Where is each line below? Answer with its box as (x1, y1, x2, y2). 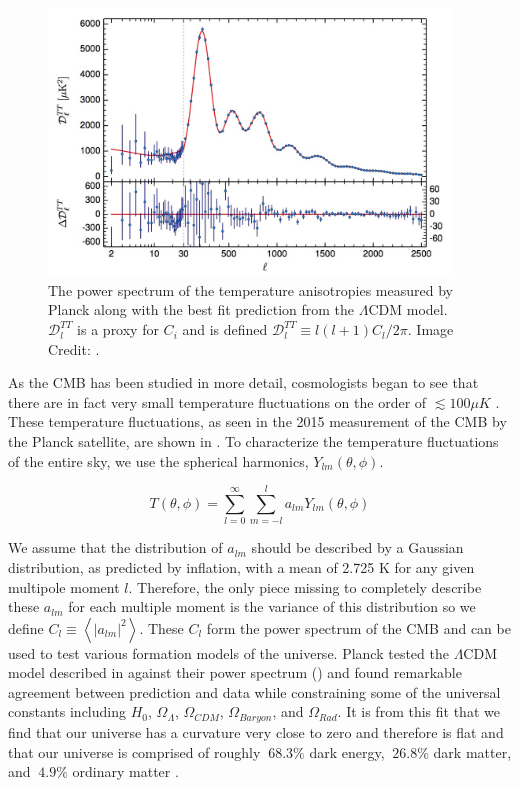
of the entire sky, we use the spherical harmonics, (8, 450, 309, 471)
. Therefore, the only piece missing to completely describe (128, 576, 482, 597)
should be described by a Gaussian (251, 537, 464, 558)
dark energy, (309, 741, 385, 762)
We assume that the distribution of (8, 537, 223, 558)
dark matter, (433, 741, 512, 762)
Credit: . (48, 338, 100, 359)
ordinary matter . (72, 761, 179, 782)
